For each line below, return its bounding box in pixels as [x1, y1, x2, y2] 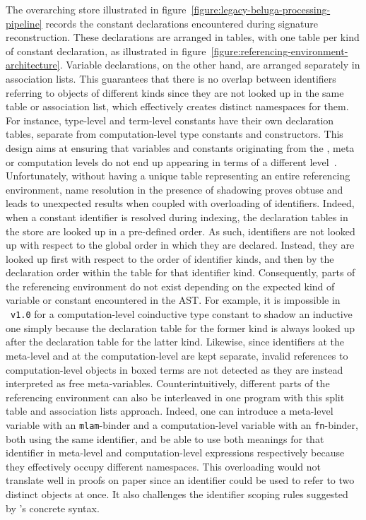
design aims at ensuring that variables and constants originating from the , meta [6, 140, 355, 155]
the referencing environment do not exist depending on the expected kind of [6, 278, 335, 293]
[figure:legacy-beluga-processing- [191, 2, 331, 16]
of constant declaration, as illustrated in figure [6, 43, 206, 58]
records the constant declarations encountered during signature [45, 16, 318, 30]
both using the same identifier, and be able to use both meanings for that [6, 431, 324, 446]
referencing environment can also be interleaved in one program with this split [6, 389, 345, 404]
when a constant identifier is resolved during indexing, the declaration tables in [6, 209, 348, 224]
